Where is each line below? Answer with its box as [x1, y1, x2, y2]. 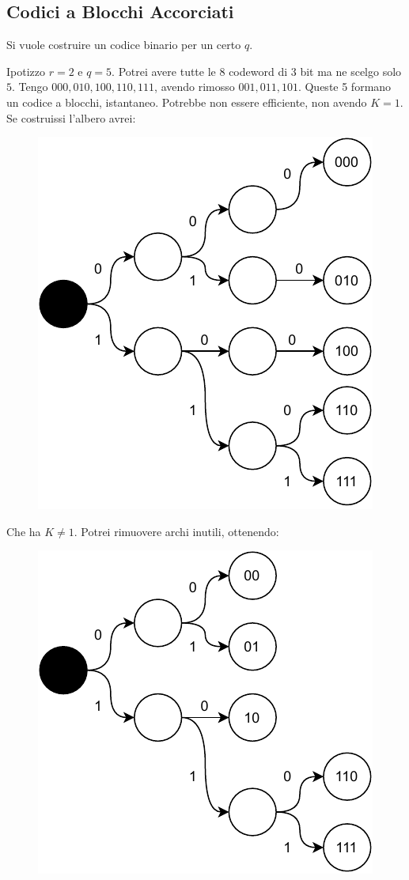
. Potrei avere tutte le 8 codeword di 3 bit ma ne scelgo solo [112, 62, 402, 79]
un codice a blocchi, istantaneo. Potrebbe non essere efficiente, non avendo [6, 93, 367, 110]
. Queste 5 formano [297, 78, 392, 95]
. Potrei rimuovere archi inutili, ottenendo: [74, 523, 279, 539]
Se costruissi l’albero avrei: [6, 109, 136, 126]
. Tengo [12, 78, 48, 95]
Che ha [6, 523, 41, 539]
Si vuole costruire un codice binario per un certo [6, 36, 241, 53]
